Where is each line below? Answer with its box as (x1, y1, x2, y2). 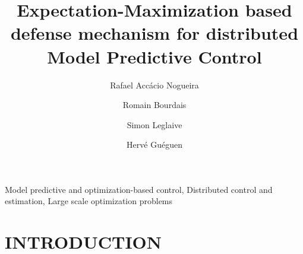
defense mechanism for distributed (10, 21, 299, 45)
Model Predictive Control (47, 44, 262, 68)
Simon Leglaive (127, 118, 182, 131)
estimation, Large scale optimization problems (5, 195, 173, 207)
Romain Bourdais (122, 99, 187, 111)
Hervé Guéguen (127, 138, 182, 151)
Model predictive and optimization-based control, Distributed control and (5, 183, 273, 195)
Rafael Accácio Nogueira (110, 78, 199, 91)
